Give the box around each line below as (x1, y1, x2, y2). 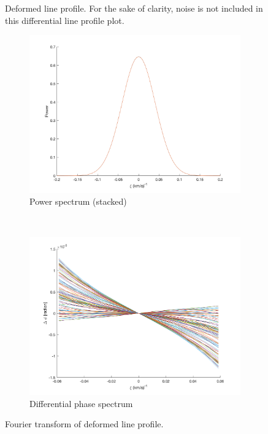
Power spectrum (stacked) (29, 195, 127, 208)
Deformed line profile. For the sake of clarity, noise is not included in (5, 2, 263, 14)
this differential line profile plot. (5, 13, 124, 26)
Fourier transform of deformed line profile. (5, 417, 164, 430)
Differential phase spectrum (29, 397, 133, 409)
